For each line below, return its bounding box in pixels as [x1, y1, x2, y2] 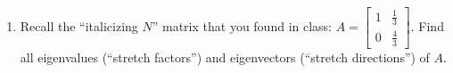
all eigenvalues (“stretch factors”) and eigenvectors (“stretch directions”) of [20, 47, 430, 66]
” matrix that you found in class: [152, 16, 332, 35]
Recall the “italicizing [20, 16, 138, 35]
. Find [410, 16, 444, 35]
